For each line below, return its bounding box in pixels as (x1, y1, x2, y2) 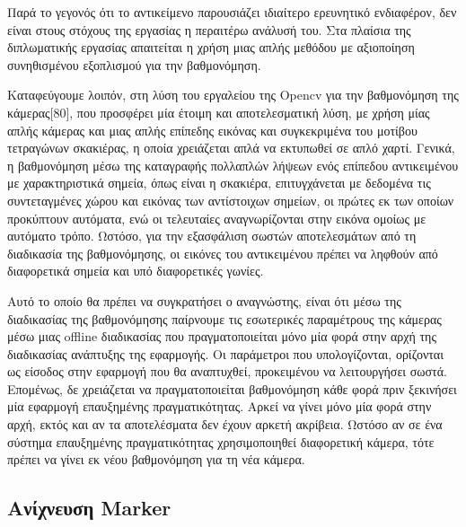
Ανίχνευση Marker (7, 494, 171, 522)
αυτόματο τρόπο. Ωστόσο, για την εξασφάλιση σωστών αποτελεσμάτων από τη (7, 226, 417, 245)
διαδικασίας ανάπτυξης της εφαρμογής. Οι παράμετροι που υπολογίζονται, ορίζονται (7, 344, 444, 363)
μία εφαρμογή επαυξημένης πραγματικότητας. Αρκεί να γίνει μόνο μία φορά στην (7, 397, 432, 416)
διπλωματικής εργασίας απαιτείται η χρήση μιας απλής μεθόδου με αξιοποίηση (7, 38, 415, 57)
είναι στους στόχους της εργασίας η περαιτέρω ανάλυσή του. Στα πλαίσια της (7, 20, 411, 39)
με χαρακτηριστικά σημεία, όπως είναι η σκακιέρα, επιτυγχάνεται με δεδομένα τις (7, 173, 431, 192)
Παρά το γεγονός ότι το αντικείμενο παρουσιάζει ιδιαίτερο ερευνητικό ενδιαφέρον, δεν (7, 3, 457, 21)
